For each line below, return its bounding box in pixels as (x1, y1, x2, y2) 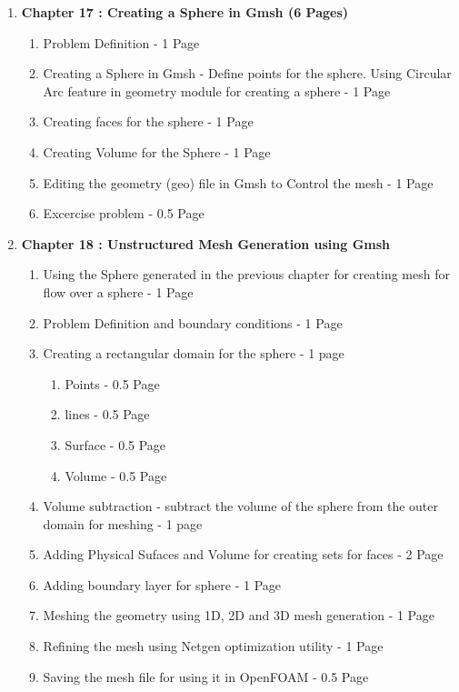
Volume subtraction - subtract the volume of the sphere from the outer (43, 496, 439, 516)
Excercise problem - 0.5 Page (43, 204, 205, 223)
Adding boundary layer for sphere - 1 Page (43, 575, 281, 594)
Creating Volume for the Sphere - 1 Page (43, 142, 271, 161)
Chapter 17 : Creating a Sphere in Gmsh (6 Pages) (21, 3, 349, 21)
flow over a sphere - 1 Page (43, 282, 194, 301)
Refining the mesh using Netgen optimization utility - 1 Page (43, 637, 384, 656)
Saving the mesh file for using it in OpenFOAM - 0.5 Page (43, 667, 369, 686)
